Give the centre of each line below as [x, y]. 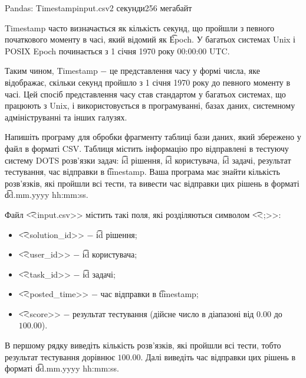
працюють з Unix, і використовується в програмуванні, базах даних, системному [150, 105]
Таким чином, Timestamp [51, 71]
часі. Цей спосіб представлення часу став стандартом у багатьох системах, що [145, 94]
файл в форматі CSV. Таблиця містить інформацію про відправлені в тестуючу [147, 148]
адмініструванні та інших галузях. [66, 117]
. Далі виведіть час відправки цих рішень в [218, 356]
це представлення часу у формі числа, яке [185, 71]
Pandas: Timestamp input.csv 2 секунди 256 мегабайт [98, 8]
